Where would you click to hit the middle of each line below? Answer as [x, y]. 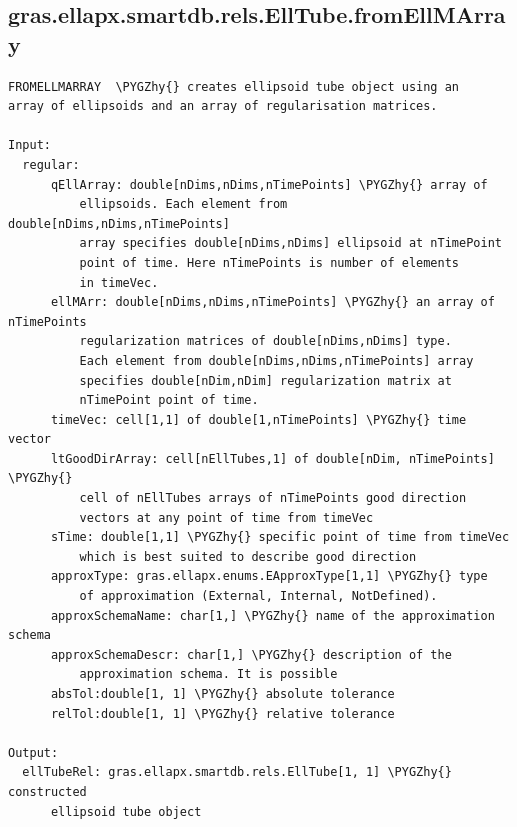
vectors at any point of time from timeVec [226, 517]
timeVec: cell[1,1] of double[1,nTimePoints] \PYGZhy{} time [258, 419]
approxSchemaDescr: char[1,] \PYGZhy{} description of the [251, 654]
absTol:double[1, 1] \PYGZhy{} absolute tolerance [222, 694]
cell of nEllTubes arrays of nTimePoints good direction [273, 498]
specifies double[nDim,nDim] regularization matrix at [265, 380]
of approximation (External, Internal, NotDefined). [258, 596]
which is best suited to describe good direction [248, 556]
